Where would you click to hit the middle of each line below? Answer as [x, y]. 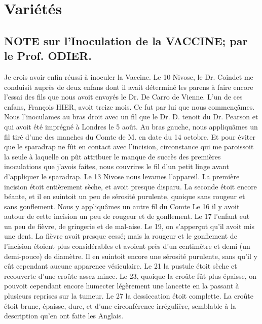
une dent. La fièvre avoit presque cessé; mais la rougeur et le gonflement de [121, 236]
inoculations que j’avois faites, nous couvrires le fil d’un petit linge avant [117, 166]
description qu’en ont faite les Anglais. [64, 316]
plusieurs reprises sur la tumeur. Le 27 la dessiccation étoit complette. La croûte [129, 296]
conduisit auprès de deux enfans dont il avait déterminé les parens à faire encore [129, 87]
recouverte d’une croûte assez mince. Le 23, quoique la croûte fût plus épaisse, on [130, 276]
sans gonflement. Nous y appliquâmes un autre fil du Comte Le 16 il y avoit [122, 206]
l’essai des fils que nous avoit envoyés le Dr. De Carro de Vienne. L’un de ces [123, 97]
